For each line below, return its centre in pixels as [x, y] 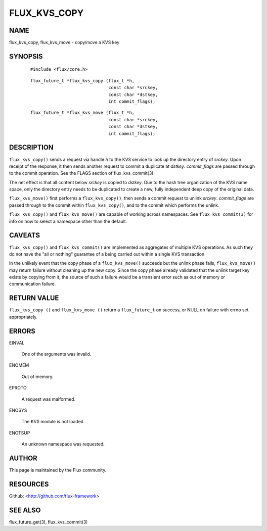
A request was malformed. [48, 399]
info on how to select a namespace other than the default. [68, 221]
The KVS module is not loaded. [53, 422]
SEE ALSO [25, 510]
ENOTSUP [20, 433]
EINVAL [17, 343]
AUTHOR [23, 459]
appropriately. [23, 317]
